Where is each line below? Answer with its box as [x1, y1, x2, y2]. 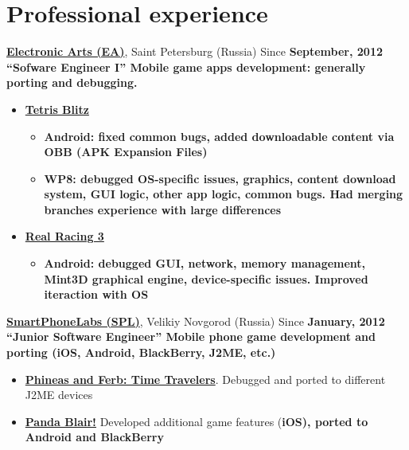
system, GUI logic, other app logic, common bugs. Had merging [44, 186, 403, 202]
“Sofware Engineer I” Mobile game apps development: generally [6, 58, 366, 75]
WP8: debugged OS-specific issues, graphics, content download [44, 170, 396, 186]
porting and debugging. [6, 74, 138, 91]
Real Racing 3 [25, 228, 104, 245]
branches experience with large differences [44, 201, 282, 217]
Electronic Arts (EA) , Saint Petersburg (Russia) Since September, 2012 [6, 43, 384, 60]
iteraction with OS [44, 286, 149, 303]
